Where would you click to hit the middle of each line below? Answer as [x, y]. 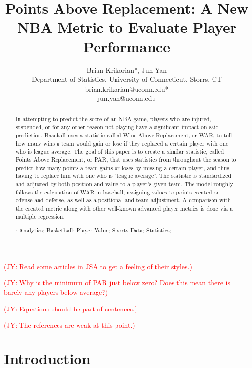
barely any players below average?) [56, 292]
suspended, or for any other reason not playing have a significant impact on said [117, 127]
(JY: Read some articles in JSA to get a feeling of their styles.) [98, 266]
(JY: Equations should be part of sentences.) [71, 308]
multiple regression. [40, 216]
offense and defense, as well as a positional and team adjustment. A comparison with [123, 200]
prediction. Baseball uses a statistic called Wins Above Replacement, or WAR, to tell [124, 135]
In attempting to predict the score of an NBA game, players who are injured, [113, 119]
